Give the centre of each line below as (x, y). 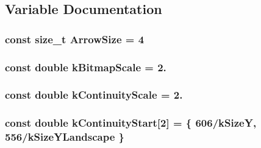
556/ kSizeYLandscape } (65, 137)
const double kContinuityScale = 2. (94, 95)
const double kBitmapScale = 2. (86, 67)
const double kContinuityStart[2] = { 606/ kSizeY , (131, 123)
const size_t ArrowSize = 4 (75, 39)
